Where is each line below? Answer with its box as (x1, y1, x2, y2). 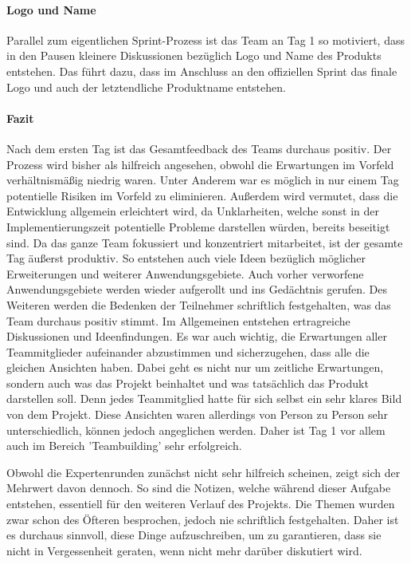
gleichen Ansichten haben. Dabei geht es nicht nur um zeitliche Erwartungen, (6, 359, 384, 376)
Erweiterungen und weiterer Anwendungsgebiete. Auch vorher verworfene (6, 265, 364, 282)
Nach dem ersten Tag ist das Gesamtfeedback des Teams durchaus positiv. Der (6, 140, 392, 156)
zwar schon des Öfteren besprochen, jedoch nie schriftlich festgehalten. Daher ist (6, 511, 399, 527)
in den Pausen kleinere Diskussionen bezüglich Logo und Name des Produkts (6, 47, 382, 64)
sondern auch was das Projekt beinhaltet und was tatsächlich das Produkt (6, 374, 369, 391)
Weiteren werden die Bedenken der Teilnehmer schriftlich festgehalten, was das (6, 296, 391, 313)
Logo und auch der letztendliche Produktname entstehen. (6, 78, 286, 95)
